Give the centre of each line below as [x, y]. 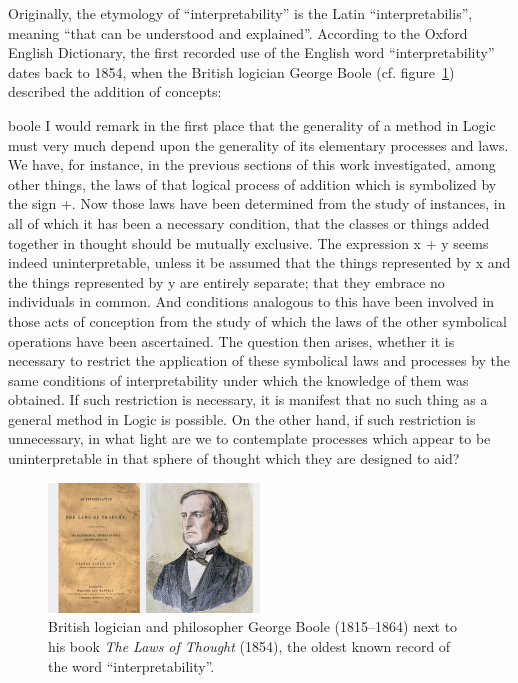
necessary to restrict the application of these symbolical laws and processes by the [259, 360]
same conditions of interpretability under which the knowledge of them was [238, 379]
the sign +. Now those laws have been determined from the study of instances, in [257, 203]
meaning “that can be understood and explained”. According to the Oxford [238, 32]
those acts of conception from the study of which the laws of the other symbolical [257, 320]
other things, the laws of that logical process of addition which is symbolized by [252, 183]
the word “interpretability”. [131, 665]
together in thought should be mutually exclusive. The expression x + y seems [248, 242]
